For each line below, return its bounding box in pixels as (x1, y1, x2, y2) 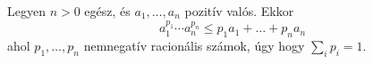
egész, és (84, 2, 131, 20)
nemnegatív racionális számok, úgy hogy (83, 36, 305, 55)
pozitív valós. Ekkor (184, 2, 294, 20)
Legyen (7, 2, 46, 20)
